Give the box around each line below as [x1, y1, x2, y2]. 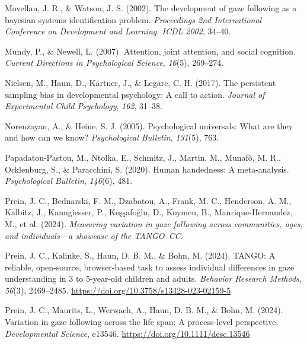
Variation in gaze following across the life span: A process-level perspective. [5, 316, 279, 328]
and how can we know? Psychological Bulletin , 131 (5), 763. [5, 131, 219, 144]
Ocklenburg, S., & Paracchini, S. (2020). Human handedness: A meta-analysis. [5, 163, 289, 175]
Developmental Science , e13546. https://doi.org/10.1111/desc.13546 [5, 327, 250, 339]
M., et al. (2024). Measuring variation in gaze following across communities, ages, [5, 217, 303, 230]
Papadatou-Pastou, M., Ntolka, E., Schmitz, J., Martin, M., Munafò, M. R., [5, 151, 281, 163]
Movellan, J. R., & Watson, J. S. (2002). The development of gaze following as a [5, 2, 297, 14]
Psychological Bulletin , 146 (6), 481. [5, 174, 133, 187]
